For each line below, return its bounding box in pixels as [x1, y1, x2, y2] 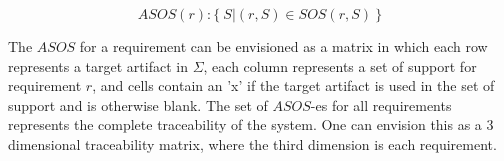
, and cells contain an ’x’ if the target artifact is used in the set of [92, 75, 495, 96]
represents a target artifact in [8, 55, 188, 76]
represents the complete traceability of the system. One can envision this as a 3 [8, 114, 494, 135]
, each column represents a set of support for [203, 55, 477, 76]
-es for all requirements [310, 94, 452, 115]
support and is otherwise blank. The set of [8, 94, 268, 115]
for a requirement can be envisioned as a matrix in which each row [79, 36, 488, 56]
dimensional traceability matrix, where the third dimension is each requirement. [8, 133, 497, 154]
